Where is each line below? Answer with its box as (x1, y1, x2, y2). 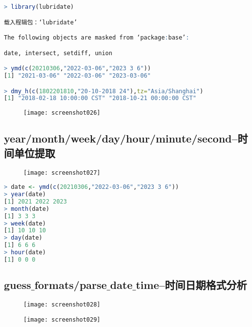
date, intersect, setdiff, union (4, 49, 112, 57)
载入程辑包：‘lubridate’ (4, 19, 78, 26)
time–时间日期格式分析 (136, 277, 247, 292)
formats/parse (34, 277, 107, 292)
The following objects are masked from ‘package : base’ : (4, 34, 189, 41)
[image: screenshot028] (23, 301, 101, 308)
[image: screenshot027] (23, 169, 101, 176)
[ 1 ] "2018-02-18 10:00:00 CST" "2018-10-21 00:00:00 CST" (4, 95, 196, 102)
